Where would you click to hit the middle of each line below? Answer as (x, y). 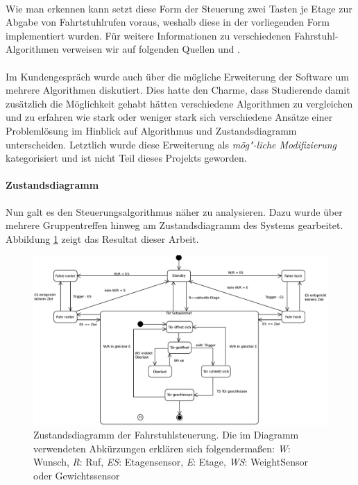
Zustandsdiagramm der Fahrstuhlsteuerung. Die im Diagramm (166, 435)
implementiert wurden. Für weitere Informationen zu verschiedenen (148, 35)
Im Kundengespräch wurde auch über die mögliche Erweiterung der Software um (177, 76)
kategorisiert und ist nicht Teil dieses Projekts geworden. (126, 158)
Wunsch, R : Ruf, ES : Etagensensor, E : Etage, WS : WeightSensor (171, 462)
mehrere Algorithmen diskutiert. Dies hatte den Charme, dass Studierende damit (178, 90)
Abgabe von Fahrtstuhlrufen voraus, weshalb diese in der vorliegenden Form (168, 22)
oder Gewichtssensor (77, 475)
